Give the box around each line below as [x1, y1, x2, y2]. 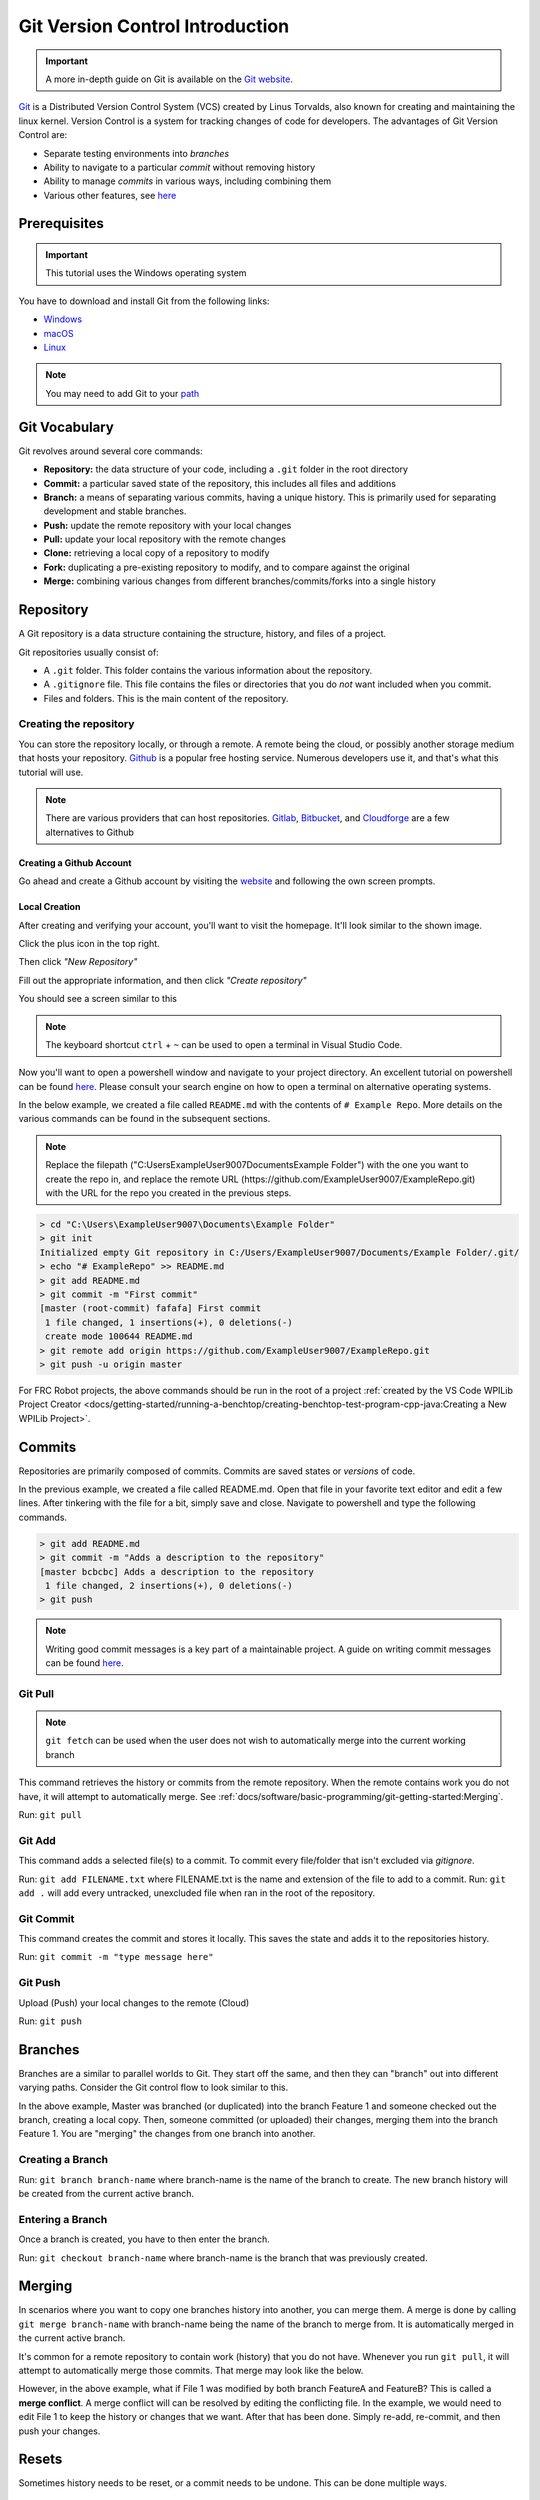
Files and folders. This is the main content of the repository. [43, 692, 289, 704]
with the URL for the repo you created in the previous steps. [45, 1187, 292, 1199]
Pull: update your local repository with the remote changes [43, 533, 287, 545]
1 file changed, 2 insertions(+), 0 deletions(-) [45, 1580, 294, 1591]
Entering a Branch [18, 2212, 108, 2226]
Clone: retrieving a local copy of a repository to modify [43, 547, 270, 559]
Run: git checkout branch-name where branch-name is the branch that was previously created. [18, 2251, 429, 2264]
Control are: [18, 129, 68, 141]
